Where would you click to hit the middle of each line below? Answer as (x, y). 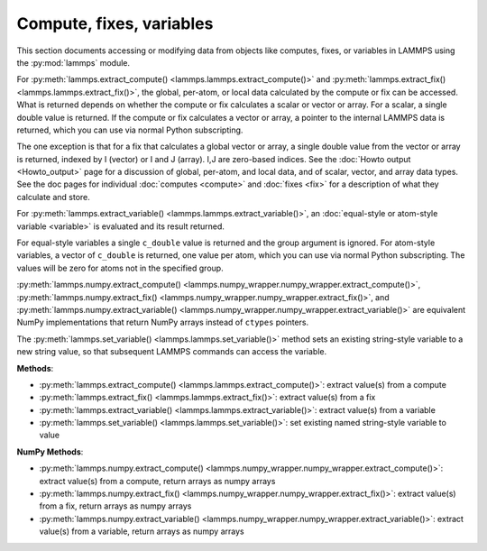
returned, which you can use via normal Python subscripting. (130, 130)
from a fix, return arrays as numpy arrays (115, 506)
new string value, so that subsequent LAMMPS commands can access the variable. (172, 352)
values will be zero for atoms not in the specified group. (120, 268)
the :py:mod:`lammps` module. (74, 62)
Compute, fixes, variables (115, 23)
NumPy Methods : (50, 452)
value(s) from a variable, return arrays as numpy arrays (142, 531)
